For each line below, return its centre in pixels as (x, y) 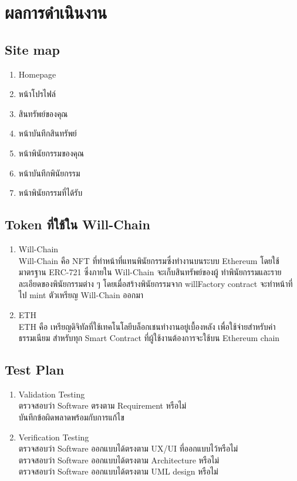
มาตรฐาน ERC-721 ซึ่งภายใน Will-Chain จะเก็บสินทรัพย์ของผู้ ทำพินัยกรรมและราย (150, 272)
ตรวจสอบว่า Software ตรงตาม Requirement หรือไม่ (102, 405)
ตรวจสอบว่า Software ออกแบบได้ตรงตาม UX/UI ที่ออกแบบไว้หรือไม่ (128, 448)
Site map (32, 49)
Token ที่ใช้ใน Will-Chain (77, 224)
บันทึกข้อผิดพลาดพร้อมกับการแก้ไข (71, 417)
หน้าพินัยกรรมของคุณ (51, 153)
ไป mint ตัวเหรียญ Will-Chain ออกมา (81, 295)
